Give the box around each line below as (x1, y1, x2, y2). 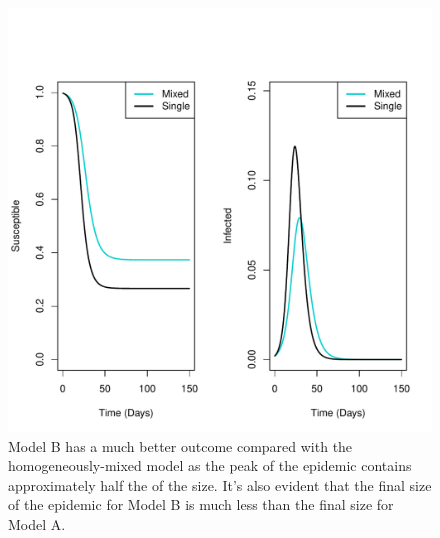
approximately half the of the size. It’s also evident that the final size (8, 474, 432, 495)
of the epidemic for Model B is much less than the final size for (8, 494, 394, 515)
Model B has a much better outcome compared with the (8, 435, 353, 456)
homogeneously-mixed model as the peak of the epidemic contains (8, 455, 412, 476)
